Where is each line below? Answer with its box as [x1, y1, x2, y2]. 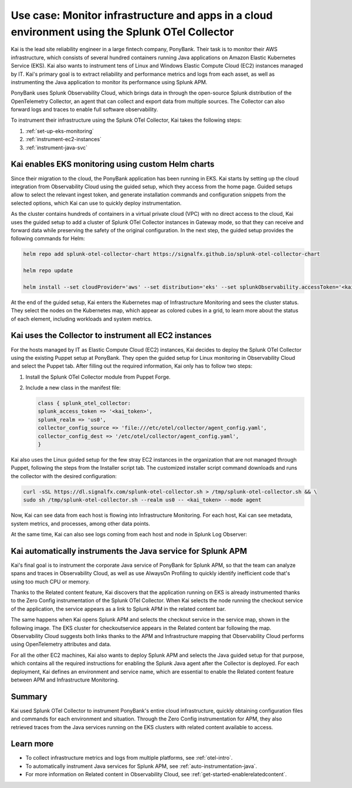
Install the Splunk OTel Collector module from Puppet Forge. [25, 373, 171, 380]
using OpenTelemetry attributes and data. [11, 641, 111, 648]
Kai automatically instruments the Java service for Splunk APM [11, 546, 248, 556]
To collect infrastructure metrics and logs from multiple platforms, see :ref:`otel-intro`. [25, 754, 233, 762]
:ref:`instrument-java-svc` [25, 144, 88, 151]
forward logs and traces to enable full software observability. [11, 106, 158, 113]
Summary [11, 692, 48, 702]
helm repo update [23, 268, 73, 274]
